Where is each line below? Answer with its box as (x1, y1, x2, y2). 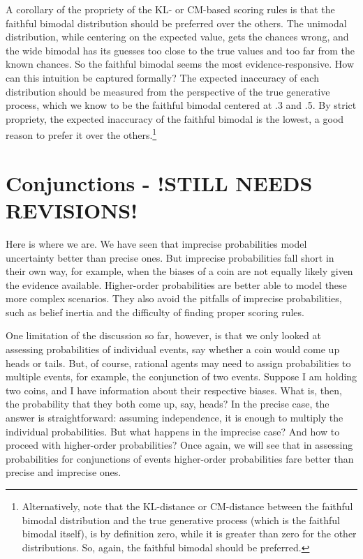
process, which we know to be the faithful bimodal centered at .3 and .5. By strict (6, 98, 357, 112)
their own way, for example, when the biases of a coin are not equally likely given (6, 264, 353, 278)
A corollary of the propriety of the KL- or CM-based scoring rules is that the (6, 2, 335, 16)
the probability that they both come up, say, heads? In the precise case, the (6, 396, 329, 411)
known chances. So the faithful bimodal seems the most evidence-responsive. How (6, 57, 355, 71)
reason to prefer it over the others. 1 (6, 126, 157, 142)
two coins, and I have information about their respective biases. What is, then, (6, 382, 342, 397)
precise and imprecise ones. (6, 465, 121, 479)
